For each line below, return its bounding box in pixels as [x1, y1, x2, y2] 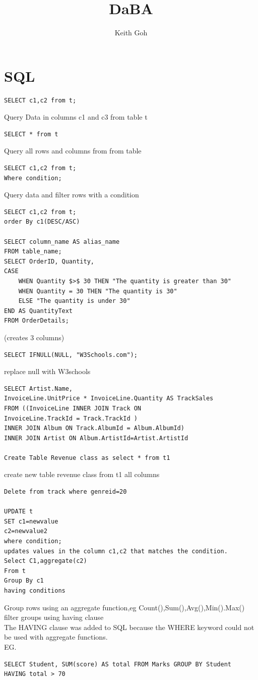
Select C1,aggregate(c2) [4, 557, 87, 565]
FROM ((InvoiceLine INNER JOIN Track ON [4, 404, 142, 412]
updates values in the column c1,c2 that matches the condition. [4, 547, 228, 555]
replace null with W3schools [4, 366, 91, 377]
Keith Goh [114, 27, 148, 38]
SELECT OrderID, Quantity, [4, 257, 94, 265]
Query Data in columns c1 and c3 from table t [4, 112, 148, 122]
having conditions [4, 587, 66, 594]
